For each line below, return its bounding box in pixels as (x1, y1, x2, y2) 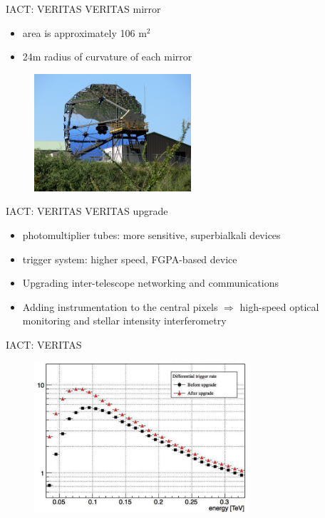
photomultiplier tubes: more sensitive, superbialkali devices (22, 227, 281, 242)
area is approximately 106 (22, 25, 135, 40)
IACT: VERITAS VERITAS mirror (6, 1, 161, 16)
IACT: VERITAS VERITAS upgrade (6, 203, 168, 218)
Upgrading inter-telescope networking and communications (22, 275, 279, 290)
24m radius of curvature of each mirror (22, 49, 192, 64)
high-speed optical (239, 299, 319, 314)
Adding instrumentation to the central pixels (22, 299, 218, 314)
